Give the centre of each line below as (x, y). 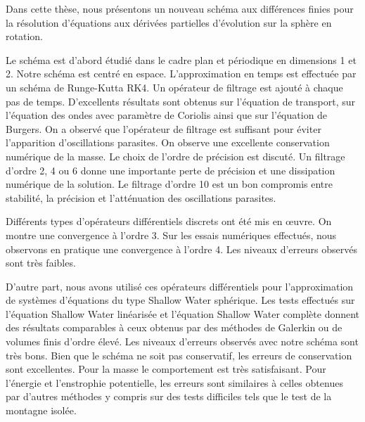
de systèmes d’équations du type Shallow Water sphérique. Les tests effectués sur (180, 300)
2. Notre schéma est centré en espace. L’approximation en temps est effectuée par (181, 73)
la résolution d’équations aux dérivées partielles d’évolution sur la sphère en (169, 22)
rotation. (24, 36)
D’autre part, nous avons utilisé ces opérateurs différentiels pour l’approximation (180, 286)
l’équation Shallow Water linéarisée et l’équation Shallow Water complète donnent (183, 313)
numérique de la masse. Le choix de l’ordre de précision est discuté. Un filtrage (175, 156)
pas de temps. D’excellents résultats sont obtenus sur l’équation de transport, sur (180, 101)
